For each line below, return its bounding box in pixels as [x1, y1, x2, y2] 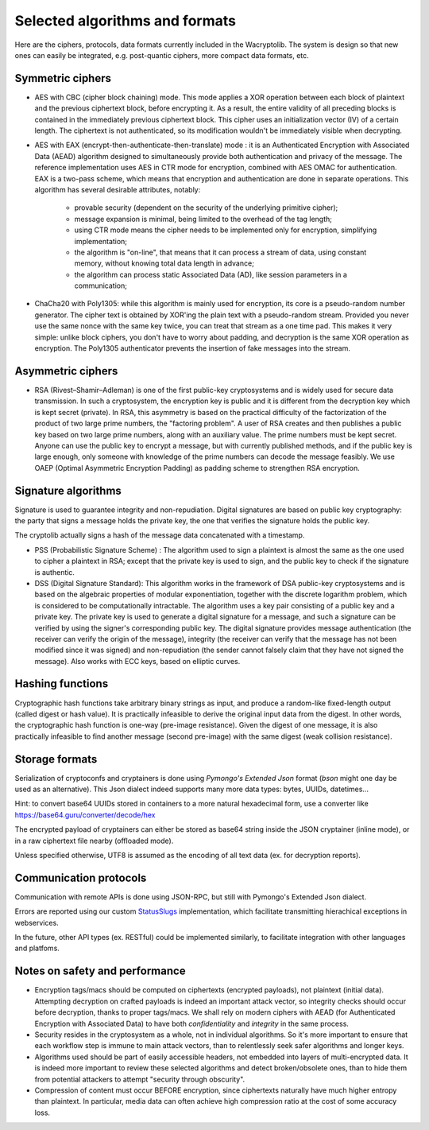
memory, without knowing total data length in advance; [74, 258, 254, 268]
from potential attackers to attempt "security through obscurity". [34, 1074, 245, 1084]
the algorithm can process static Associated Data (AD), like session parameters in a [74, 270, 347, 279]
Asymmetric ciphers [14, 364, 118, 378]
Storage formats [14, 752, 98, 766]
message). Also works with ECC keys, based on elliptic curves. [34, 656, 241, 666]
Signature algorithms [14, 483, 122, 497]
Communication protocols [14, 871, 147, 884]
